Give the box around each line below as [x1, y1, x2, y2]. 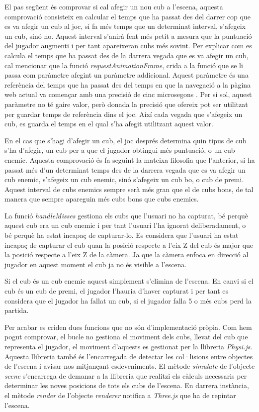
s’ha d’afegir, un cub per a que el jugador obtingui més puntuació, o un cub [4, 145, 235, 155]
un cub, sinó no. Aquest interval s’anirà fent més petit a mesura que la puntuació [4, 30, 252, 41]
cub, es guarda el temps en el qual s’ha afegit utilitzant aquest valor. [4, 118, 213, 129]
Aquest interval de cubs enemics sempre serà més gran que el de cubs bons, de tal [4, 184, 254, 194]
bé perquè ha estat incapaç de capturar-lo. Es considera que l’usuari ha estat [4, 230, 239, 240]
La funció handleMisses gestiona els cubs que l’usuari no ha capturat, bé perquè [4, 210, 248, 220]
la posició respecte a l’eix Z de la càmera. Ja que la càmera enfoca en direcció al [4, 249, 249, 260]
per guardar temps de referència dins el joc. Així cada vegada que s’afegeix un [4, 108, 243, 119]
